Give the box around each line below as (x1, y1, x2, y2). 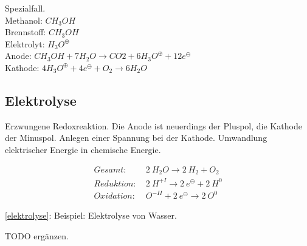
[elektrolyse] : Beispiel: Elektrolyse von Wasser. (5, 209, 177, 222)
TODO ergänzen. (5, 229, 69, 242)
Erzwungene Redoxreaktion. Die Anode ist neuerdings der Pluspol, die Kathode (5, 119, 302, 132)
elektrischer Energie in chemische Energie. (5, 143, 161, 155)
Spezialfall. (5, 2, 46, 14)
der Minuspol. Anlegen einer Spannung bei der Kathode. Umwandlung (5, 131, 267, 144)
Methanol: (5, 13, 43, 26)
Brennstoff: (5, 26, 46, 38)
